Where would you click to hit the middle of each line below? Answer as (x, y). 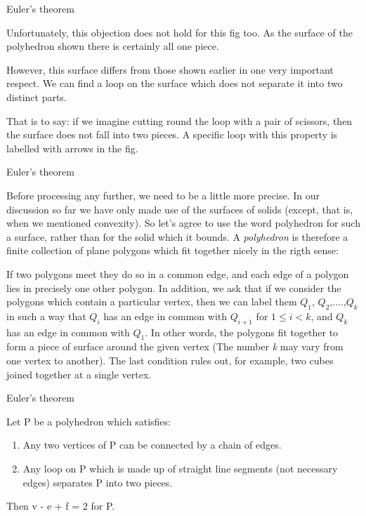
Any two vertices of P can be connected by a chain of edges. (152, 445)
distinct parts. (37, 97)
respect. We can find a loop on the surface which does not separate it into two (175, 83)
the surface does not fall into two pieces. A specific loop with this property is (172, 134)
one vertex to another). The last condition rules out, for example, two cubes (170, 360)
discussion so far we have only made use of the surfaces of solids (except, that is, (180, 209)
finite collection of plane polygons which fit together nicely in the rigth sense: (172, 250)
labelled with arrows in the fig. (72, 148)
